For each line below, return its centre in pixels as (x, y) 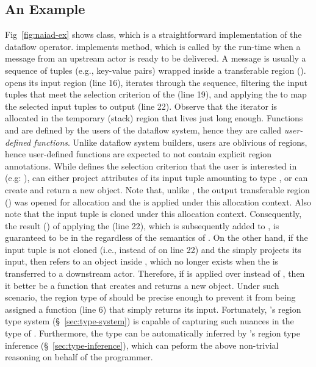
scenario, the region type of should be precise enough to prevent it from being (150, 297)
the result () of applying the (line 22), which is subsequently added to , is (142, 225)
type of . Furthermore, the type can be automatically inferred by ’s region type (153, 333)
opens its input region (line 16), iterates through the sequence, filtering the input (156, 82)
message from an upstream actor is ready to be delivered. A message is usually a (156, 58)
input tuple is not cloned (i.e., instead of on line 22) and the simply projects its (153, 249)
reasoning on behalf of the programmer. (79, 357)
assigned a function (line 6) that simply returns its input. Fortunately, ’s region (153, 309)
